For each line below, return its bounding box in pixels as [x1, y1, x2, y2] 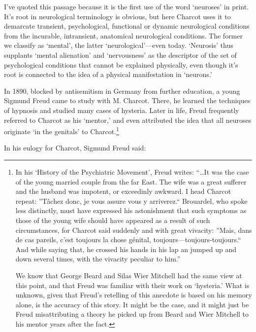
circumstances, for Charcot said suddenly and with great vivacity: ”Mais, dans [15, 224, 252, 235]
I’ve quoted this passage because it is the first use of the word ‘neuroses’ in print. [4, 1, 249, 11]
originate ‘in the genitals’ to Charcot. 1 [4, 125, 119, 136]
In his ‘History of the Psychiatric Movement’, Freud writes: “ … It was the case [15, 166, 249, 177]
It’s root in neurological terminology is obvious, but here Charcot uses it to [4, 11, 231, 21]
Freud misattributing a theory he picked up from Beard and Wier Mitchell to [15, 309, 249, 319]
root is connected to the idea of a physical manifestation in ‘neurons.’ [4, 69, 212, 79]
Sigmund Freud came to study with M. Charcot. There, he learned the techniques [4, 95, 251, 106]
